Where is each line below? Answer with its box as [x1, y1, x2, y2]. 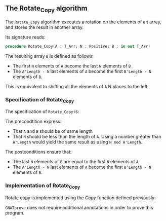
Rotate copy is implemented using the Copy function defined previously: [5, 195, 156, 201]
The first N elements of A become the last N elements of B [12, 63, 131, 69]
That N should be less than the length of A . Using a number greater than [12, 134, 161, 140]
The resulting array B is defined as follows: [5, 53, 94, 59]
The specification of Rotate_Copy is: [5, 108, 79, 115]
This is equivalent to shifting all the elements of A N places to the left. [5, 83, 149, 89]
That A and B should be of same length [12, 128, 93, 134]
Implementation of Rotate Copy [5, 182, 80, 190]
